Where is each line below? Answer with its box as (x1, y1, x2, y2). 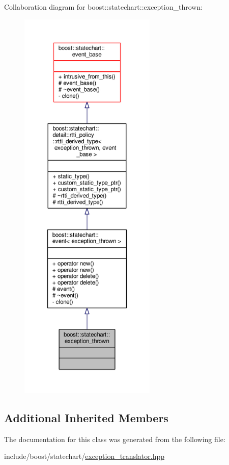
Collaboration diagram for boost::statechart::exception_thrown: (4, 2, 203, 12)
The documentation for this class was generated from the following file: (4, 433, 225, 444)
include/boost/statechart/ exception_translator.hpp (4, 451, 165, 461)
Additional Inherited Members (4, 409, 168, 425)
